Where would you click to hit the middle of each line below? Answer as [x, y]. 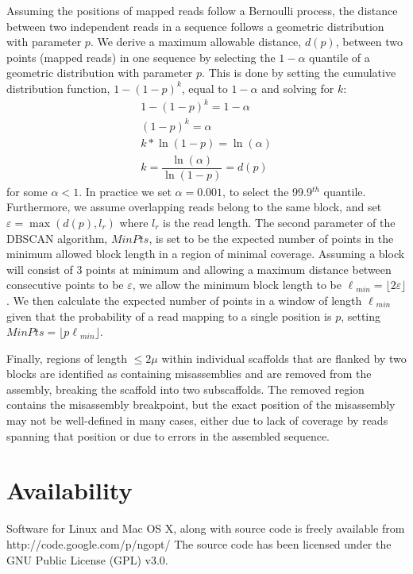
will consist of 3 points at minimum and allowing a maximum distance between [199, 269]
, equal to [205, 88]
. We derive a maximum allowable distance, [196, 42]
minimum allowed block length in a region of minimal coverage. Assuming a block [206, 254]
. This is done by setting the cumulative [299, 73]
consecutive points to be [65, 285]
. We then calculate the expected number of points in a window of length [184, 300]
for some [27, 191]
